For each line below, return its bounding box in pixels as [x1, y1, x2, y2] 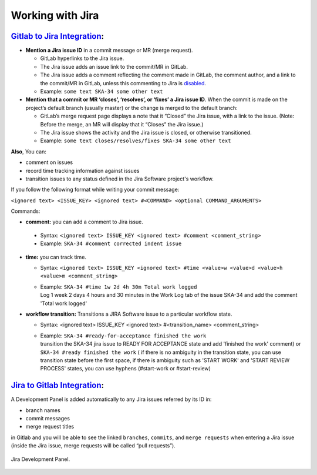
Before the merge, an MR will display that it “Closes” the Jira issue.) [40, 121, 204, 128]
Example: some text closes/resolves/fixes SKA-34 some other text [40, 137, 231, 144]
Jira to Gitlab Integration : [11, 380, 104, 390]
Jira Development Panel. [11, 456, 70, 463]
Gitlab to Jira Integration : [11, 31, 104, 41]
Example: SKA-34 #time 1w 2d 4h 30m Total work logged [40, 283, 197, 290]
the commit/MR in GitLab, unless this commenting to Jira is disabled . [40, 79, 207, 86]
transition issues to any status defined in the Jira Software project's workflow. [25, 175, 214, 182]
